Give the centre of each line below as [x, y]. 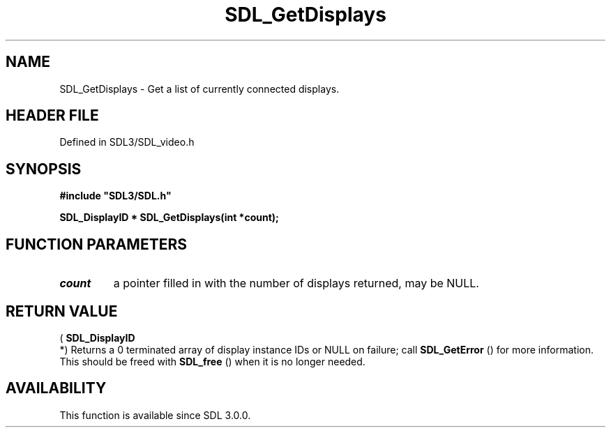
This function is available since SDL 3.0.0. [155, 415]
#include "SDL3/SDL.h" [115, 196]
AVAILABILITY [56, 388]
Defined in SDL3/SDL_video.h [127, 142]
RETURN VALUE [62, 311]
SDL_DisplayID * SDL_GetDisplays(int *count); [169, 218]
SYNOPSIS [44, 169]
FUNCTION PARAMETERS [96, 244]
